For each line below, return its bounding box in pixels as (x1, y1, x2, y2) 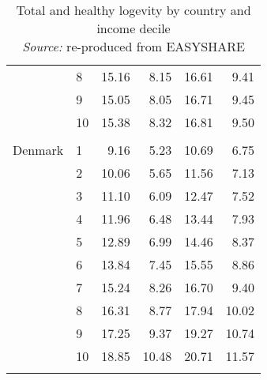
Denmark (13, 141, 64, 159)
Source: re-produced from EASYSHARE (22, 37, 245, 55)
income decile (96, 19, 171, 37)
